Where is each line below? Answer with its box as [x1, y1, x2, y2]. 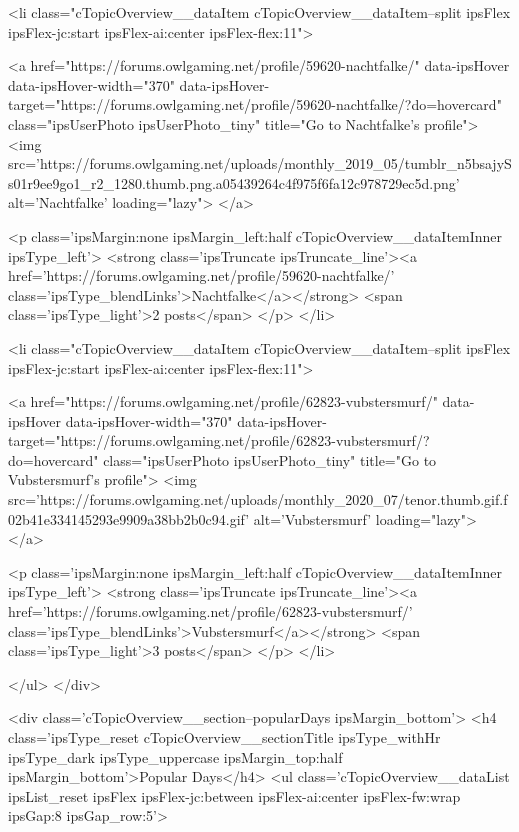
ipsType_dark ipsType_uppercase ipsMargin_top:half [8, 746, 343, 767]
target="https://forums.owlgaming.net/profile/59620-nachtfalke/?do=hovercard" [8, 94, 502, 115]
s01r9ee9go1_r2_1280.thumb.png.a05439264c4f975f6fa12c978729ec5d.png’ [8, 172, 460, 193]
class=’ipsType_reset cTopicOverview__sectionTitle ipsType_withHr [8, 727, 441, 747]
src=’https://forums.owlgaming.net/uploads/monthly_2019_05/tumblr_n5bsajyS [8, 153, 512, 174]
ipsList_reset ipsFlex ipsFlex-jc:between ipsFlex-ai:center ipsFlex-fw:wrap [8, 785, 461, 806]
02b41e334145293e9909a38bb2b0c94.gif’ [8, 508, 250, 529]
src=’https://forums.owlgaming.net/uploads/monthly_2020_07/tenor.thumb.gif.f [8, 489, 508, 510]
